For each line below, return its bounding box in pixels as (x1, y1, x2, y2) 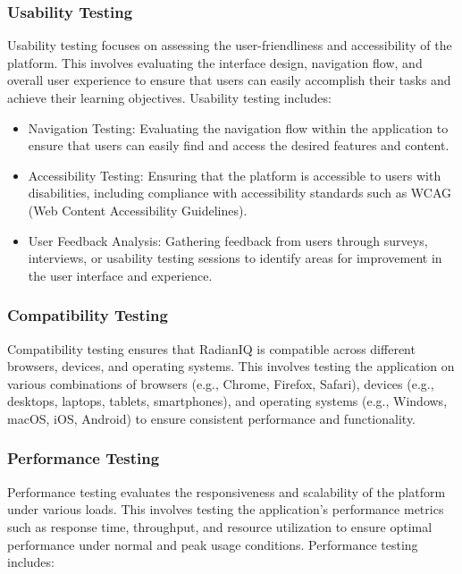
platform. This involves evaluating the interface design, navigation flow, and (7, 53, 423, 72)
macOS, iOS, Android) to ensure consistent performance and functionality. (7, 409, 416, 427)
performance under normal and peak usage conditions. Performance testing (7, 535, 418, 553)
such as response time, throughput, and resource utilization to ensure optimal (7, 517, 433, 536)
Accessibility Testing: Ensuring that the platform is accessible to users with (28, 165, 441, 184)
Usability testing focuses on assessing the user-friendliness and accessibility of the (7, 36, 452, 55)
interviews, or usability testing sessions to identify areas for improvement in (28, 249, 442, 267)
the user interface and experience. (28, 266, 213, 284)
